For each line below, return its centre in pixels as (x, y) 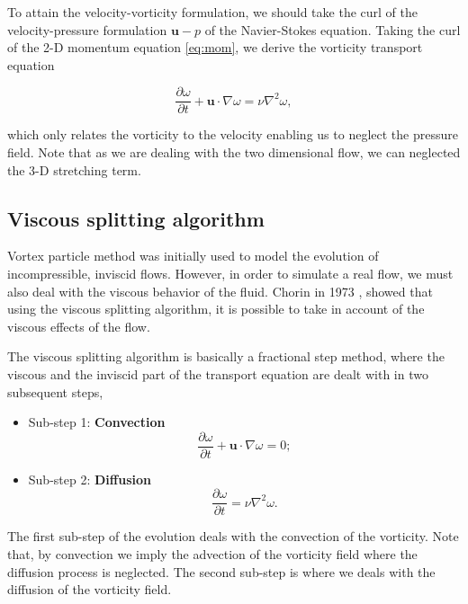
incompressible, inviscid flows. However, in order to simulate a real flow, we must (230, 274)
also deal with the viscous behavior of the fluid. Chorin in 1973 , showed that (220, 291)
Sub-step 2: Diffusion (90, 479)
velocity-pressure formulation (87, 29)
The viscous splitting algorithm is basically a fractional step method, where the (226, 356)
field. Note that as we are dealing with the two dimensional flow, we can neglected (234, 152)
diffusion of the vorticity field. (90, 589)
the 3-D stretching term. (74, 169)
